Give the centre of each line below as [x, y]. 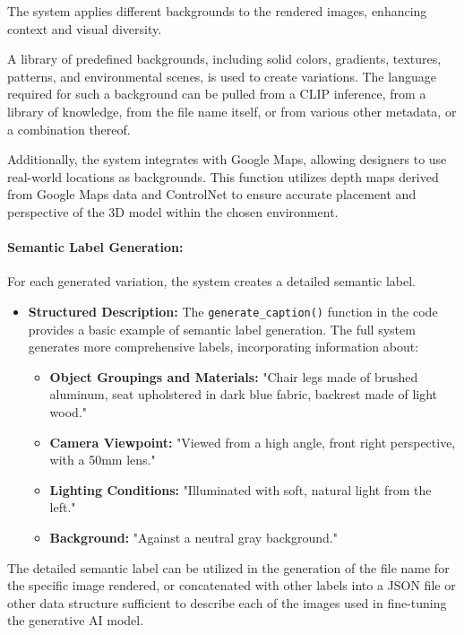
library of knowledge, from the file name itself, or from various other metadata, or [232, 111]
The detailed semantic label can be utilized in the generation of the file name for [228, 567]
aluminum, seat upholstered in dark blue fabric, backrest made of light [244, 394]
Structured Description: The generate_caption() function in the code [233, 311]
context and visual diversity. [85, 28]
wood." [69, 411]
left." [63, 507]
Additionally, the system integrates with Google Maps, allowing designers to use [227, 159]
